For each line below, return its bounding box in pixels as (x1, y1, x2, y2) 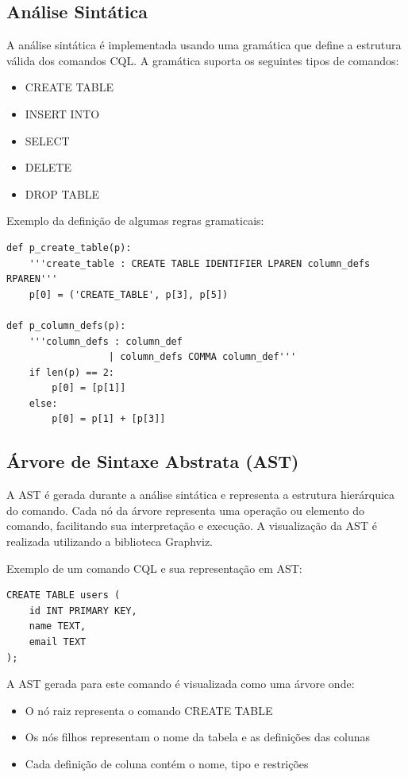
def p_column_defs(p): (6, 319, 126, 331)
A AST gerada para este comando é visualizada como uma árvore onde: (6, 675, 355, 692)
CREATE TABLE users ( (6, 590, 121, 601)
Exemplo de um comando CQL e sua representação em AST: (6, 559, 302, 576)
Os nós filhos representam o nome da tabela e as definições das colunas (25, 729, 371, 745)
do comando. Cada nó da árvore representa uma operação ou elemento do (6, 501, 364, 518)
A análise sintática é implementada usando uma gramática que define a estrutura (6, 37, 402, 53)
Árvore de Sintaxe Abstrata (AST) (6, 449, 299, 474)
